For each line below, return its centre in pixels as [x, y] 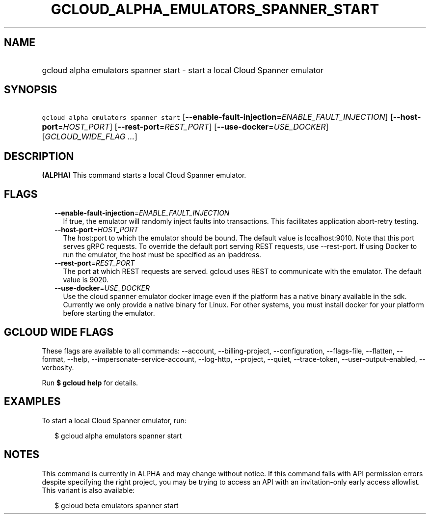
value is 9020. [86, 280]
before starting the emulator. [109, 313]
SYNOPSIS [31, 90]
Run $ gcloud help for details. [90, 382]
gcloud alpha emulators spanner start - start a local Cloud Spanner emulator [183, 70]
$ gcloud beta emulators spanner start [117, 505]
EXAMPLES [32, 402]
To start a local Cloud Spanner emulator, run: [114, 420]
